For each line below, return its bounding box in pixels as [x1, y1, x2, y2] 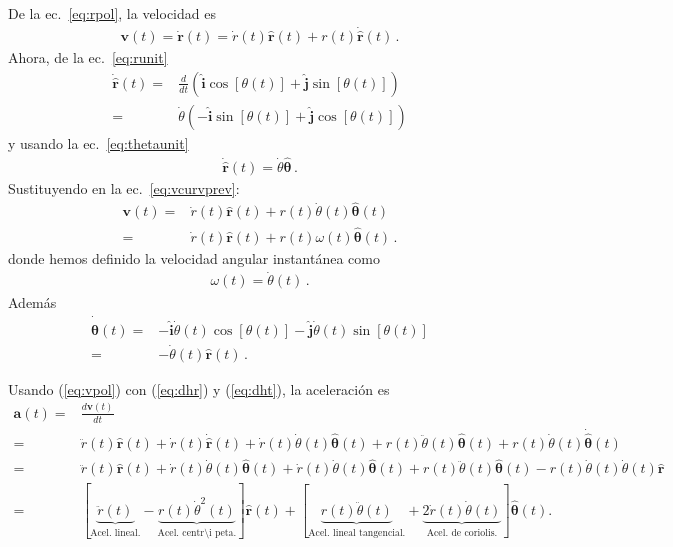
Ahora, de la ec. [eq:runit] [8, 47, 168, 68]
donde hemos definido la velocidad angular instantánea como [8, 247, 380, 268]
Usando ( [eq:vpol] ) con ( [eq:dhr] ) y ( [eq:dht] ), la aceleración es [8, 378, 390, 399]
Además [8, 291, 57, 312]
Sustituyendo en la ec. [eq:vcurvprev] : [8, 177, 240, 198]
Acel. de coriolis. [426, 527, 498, 538]
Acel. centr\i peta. [157, 527, 237, 538]
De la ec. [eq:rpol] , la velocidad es [8, 3, 216, 23]
